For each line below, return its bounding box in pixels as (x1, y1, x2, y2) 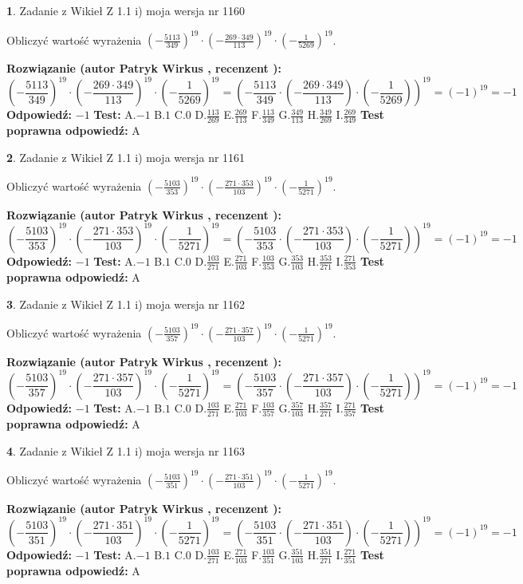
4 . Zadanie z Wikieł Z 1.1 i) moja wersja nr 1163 (6, 442, 246, 459)
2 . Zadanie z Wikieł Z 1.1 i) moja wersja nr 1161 (6, 148, 246, 165)
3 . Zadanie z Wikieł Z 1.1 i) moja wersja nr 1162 (6, 295, 246, 312)
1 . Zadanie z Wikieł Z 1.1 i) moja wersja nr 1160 (6, 2, 246, 18)
